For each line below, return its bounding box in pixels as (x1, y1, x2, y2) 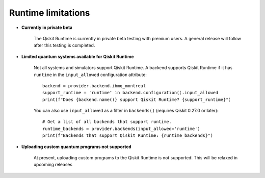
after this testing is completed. (33, 42, 95, 49)
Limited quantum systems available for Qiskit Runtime (21, 53, 134, 59)
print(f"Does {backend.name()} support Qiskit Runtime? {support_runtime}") (42, 97, 232, 102)
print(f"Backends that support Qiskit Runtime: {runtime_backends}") (42, 133, 213, 138)
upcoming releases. (33, 162, 74, 168)
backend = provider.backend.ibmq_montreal (42, 83, 146, 88)
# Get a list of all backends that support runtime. (42, 119, 172, 125)
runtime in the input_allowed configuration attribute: (33, 72, 147, 77)
